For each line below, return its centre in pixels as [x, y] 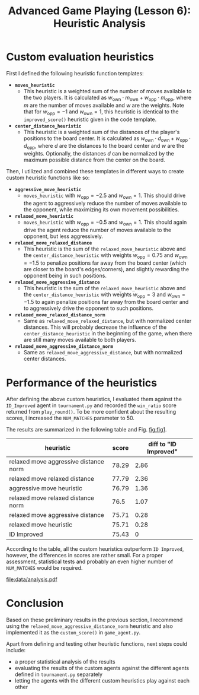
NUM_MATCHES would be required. [44, 568]
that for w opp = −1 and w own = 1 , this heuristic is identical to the [101, 112]
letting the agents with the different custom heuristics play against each [102, 681]
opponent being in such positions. [65, 275]
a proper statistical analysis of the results [65, 662]
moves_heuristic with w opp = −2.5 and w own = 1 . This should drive [105, 196]
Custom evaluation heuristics [80, 57]
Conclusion [35, 603]
